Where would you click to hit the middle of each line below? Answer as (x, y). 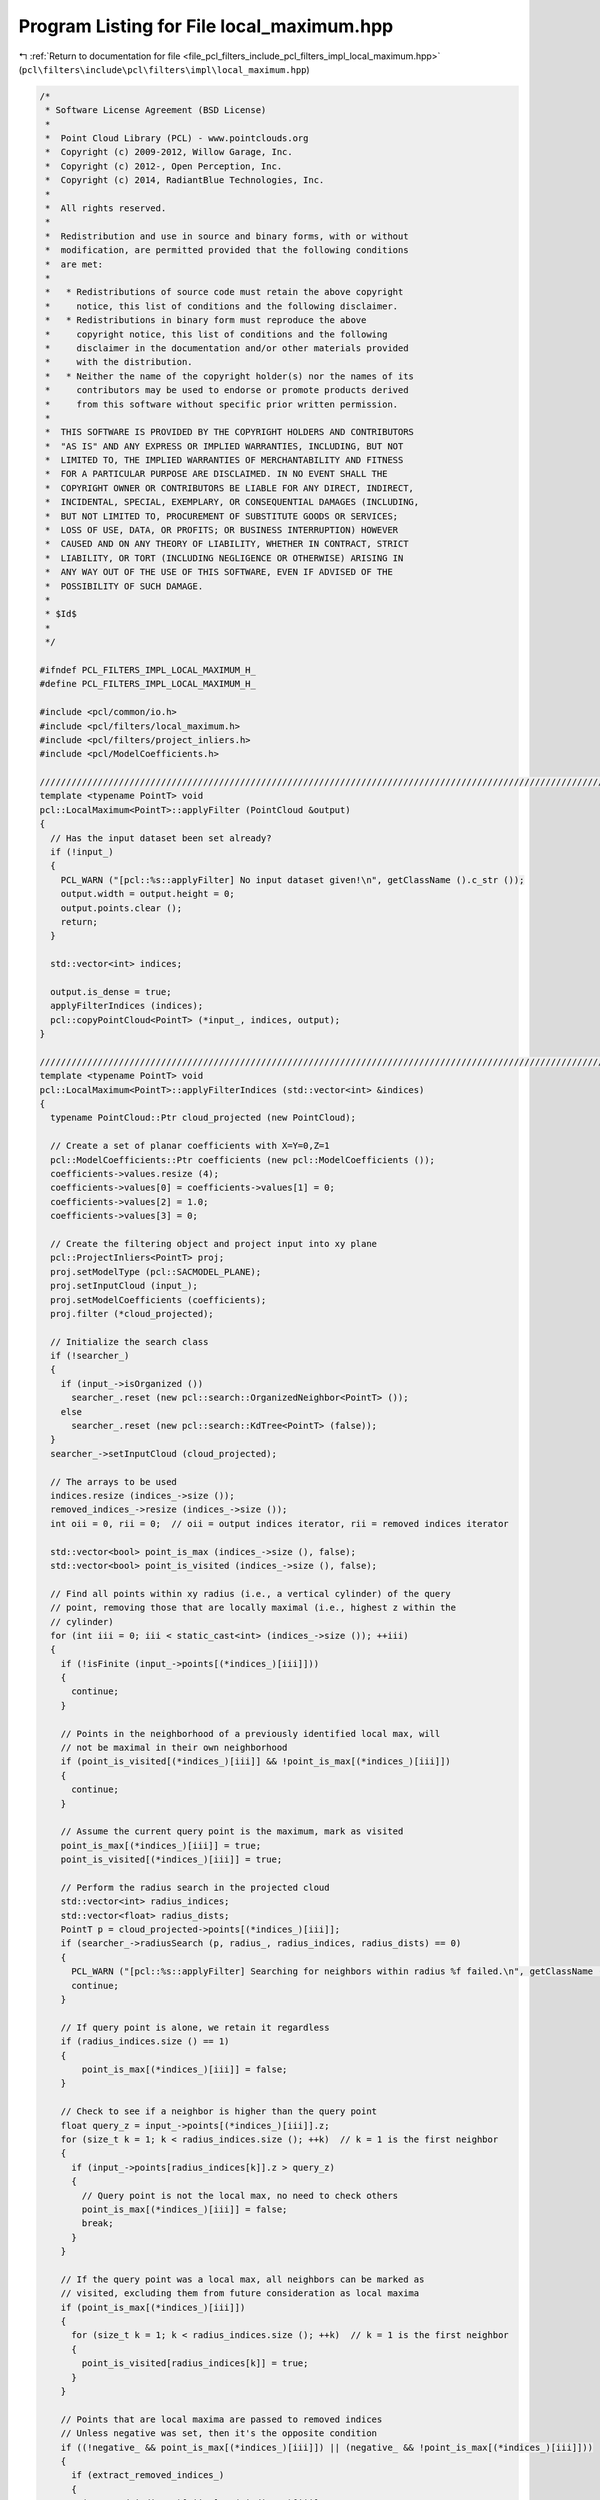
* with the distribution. (119, 362)
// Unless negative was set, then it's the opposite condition (219, 2433)
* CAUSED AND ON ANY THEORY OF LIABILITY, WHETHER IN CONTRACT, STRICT (227, 544)
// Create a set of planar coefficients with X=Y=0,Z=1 (190, 1146)
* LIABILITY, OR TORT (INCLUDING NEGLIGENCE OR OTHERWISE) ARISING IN (224, 558)
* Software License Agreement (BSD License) (156, 110)
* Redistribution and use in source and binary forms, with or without (227, 236)
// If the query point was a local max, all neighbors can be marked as (242, 2279)
